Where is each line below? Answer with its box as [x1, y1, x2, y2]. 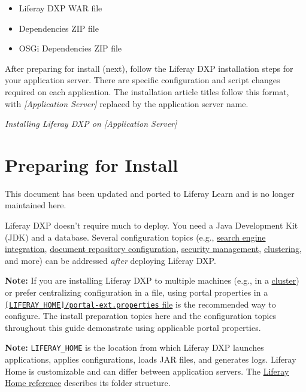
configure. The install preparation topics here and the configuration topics [5, 309, 277, 322]
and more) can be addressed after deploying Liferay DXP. [5, 254, 216, 266]
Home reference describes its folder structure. [5, 376, 171, 389]
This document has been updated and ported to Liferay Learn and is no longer [5, 187, 295, 199]
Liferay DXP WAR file [19, 2, 102, 14]
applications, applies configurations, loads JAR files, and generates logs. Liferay [5, 353, 296, 366]
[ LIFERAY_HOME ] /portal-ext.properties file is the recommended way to [5, 297, 276, 310]
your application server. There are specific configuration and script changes [5, 74, 280, 86]
